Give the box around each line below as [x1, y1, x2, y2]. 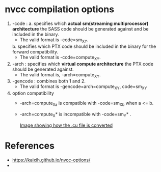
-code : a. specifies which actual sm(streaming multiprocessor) [12, 20, 149, 26]
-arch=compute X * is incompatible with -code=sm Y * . [19, 111, 131, 118]
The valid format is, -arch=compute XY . [19, 71, 101, 79]
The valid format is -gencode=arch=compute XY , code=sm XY [19, 83, 147, 91]
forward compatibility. [12, 48, 59, 54]
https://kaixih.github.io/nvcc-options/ [12, 157, 91, 163]
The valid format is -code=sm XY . [19, 37, 89, 44]
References [5, 140, 55, 151]
